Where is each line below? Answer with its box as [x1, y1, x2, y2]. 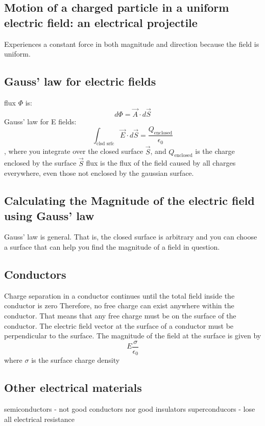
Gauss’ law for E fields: [4, 116, 77, 126]
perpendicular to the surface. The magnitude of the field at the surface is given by [4, 330, 261, 341]
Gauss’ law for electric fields [4, 73, 156, 89]
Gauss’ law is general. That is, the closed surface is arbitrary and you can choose [4, 231, 257, 242]
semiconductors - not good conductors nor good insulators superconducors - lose [4, 404, 255, 414]
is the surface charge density [31, 355, 120, 365]
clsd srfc [97, 141, 114, 147]
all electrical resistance [4, 413, 75, 424]
